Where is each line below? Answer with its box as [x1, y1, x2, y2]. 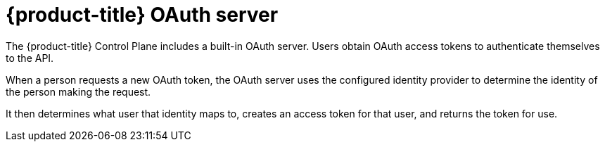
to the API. [6, 51, 54, 64]
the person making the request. [6, 85, 151, 98]
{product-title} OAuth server [6, 3, 279, 27]
